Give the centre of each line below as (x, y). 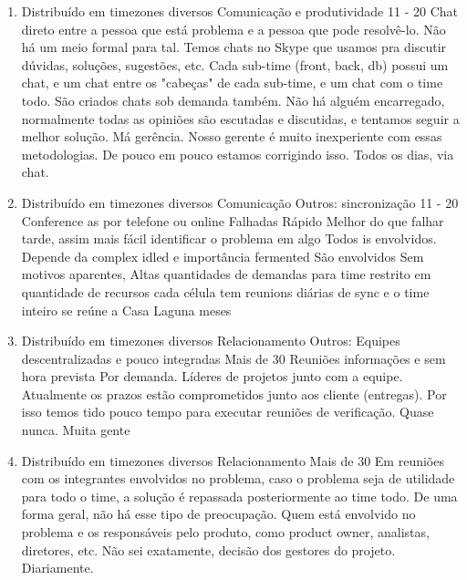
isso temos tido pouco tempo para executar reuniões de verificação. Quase (228, 412)
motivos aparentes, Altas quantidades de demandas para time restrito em (226, 274)
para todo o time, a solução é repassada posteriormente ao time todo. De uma (239, 496)
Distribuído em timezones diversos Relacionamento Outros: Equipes (211, 341)
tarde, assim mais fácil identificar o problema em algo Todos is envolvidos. (229, 238)
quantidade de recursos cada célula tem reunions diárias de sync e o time (225, 291)
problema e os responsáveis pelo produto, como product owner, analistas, (225, 532)
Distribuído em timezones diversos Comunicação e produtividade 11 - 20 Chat (240, 11)
